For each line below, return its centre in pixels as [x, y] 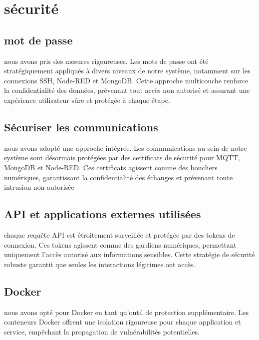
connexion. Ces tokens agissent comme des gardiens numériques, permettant [120, 244]
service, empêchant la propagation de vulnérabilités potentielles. [102, 331]
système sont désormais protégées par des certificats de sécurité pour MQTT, [122, 158]
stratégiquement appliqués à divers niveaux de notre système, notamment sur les [127, 71]
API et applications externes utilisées [103, 214]
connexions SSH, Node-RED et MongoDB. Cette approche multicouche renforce [126, 80]
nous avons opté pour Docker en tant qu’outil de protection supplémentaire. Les [127, 312]
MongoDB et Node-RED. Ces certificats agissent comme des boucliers [111, 167]
